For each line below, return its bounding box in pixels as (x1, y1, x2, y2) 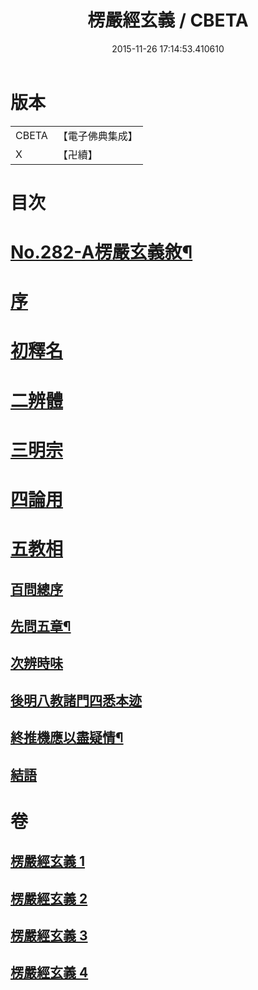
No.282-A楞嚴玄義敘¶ (10, 241, 193, 264)
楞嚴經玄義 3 (10, 927, 88, 944)
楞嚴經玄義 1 (10, 853, 86, 870)
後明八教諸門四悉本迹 (10, 692, 142, 709)
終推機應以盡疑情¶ (10, 729, 124, 746)
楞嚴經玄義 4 (10, 964, 89, 981)
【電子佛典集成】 (57, 129, 138, 143)
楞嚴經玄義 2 (10, 890, 88, 907)
